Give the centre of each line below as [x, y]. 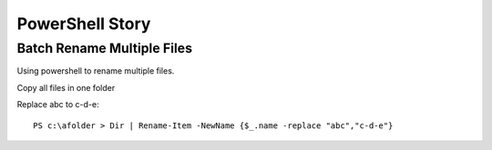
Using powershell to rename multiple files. [96, 71]
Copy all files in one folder [66, 87]
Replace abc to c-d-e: [58, 105]
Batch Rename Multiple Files [105, 48]
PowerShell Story [84, 24]
